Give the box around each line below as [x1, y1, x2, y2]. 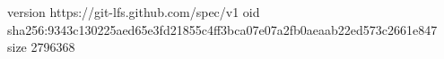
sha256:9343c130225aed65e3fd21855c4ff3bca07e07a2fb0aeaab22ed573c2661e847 [7, 20, 438, 38]
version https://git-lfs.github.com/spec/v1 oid [7, 3, 260, 21]
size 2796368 [7, 38, 75, 56]
